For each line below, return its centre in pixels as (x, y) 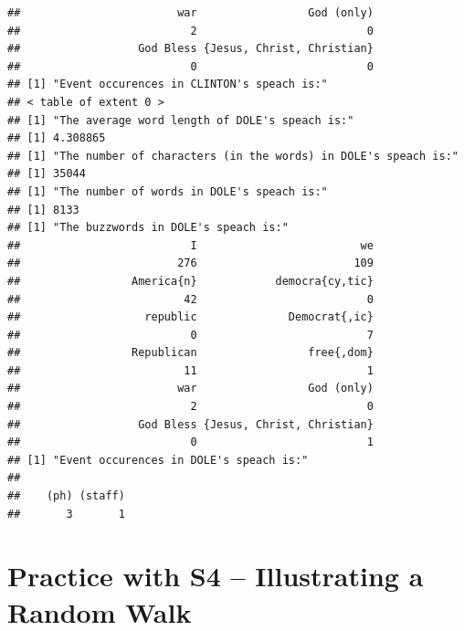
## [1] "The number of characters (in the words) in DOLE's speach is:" (233, 156)
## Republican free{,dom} (190, 353)
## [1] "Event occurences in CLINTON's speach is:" (168, 84)
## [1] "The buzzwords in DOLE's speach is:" (148, 228)
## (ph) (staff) (66, 496)
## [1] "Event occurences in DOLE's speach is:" (158, 460)
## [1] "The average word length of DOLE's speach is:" (181, 120)
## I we (190, 245)
